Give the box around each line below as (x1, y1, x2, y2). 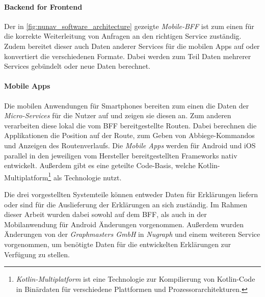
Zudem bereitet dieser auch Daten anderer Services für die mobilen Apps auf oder (4, 40, 260, 51)
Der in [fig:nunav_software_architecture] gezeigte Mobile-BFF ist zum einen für (4, 20, 254, 31)
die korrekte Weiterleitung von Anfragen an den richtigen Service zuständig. (4, 31, 242, 41)
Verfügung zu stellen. (4, 249, 70, 259)
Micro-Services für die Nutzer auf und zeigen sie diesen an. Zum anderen (4, 110, 231, 121)
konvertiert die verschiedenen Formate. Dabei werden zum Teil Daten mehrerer (4, 50, 251, 61)
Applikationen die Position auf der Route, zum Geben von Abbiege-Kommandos (4, 130, 255, 141)
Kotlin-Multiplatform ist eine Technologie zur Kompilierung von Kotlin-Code (16, 274, 255, 284)
